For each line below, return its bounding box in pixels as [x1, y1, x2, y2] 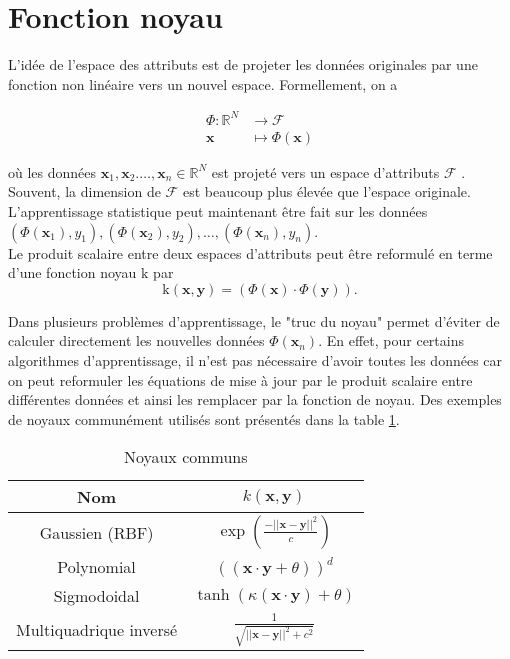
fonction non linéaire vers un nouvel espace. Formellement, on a [8, 73, 398, 94]
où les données [8, 161, 97, 182]
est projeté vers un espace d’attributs [211, 161, 440, 182]
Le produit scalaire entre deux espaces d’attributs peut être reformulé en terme [8, 242, 493, 263]
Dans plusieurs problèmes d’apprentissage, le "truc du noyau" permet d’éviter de [8, 310, 500, 331]
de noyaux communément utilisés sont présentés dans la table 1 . [8, 408, 400, 429]
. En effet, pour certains [318, 330, 464, 351]
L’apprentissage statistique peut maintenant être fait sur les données [8, 201, 428, 222]
